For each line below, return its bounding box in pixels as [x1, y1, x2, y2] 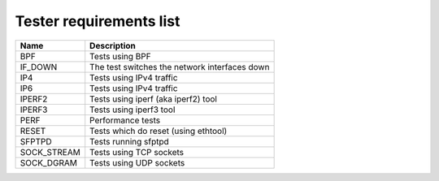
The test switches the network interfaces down [89, 61, 270, 72]
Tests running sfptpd [89, 136, 170, 147]
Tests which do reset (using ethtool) [89, 125, 228, 136]
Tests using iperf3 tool [89, 104, 176, 115]
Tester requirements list [15, 12, 180, 30]
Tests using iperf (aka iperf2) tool [89, 93, 217, 105]
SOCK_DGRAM [20, 157, 77, 168]
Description [89, 40, 136, 51]
